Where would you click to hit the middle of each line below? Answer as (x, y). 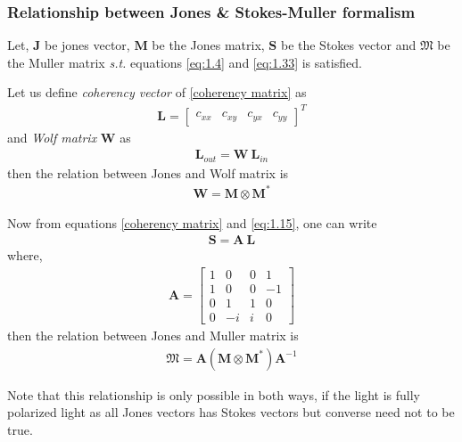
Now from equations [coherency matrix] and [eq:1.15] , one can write (192, 222)
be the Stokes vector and (348, 45)
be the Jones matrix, (208, 45)
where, (25, 255)
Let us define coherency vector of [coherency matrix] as (157, 92)
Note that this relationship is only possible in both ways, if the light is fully (214, 394)
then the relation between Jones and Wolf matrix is (148, 172)
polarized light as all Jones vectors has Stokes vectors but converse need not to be (231, 412)
